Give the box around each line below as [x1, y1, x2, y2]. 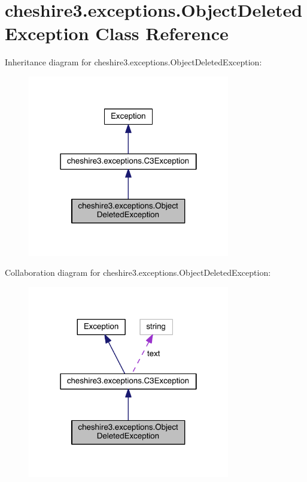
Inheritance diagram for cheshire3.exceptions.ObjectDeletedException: [5, 56, 262, 68]
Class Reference [95, 21, 229, 46]
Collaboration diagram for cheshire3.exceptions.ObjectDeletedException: [5, 266, 271, 279]
